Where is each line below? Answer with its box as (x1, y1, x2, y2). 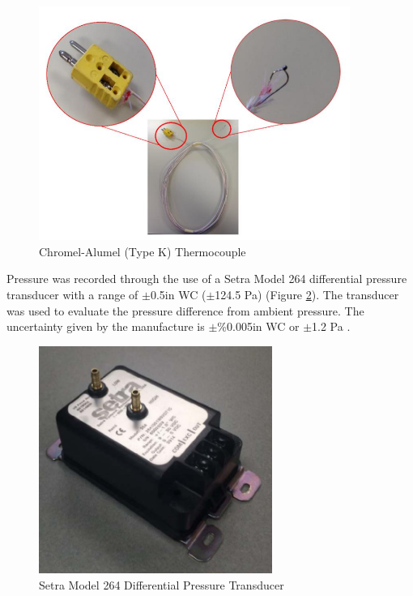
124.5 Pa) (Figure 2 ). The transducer (215, 286, 399, 303)
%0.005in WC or (217, 318, 300, 335)
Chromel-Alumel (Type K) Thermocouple (39, 242, 246, 259)
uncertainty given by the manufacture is (6, 318, 205, 335)
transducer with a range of (6, 286, 138, 303)
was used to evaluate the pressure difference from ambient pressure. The (6, 302, 364, 319)
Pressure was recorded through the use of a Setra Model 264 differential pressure (6, 270, 407, 287)
